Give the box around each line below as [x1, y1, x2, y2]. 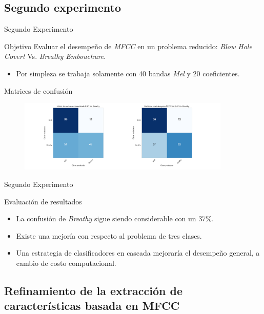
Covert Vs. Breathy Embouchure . [4, 51, 106, 61]
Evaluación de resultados [4, 196, 82, 206]
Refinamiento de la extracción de [4, 282, 182, 298]
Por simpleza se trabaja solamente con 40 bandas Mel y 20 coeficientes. [16, 68, 240, 78]
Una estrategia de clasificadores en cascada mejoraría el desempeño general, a [16, 247, 260, 258]
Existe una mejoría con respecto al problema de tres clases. [16, 230, 202, 241]
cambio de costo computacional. [16, 257, 116, 268]
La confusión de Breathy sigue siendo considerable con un [16, 213, 196, 224]
